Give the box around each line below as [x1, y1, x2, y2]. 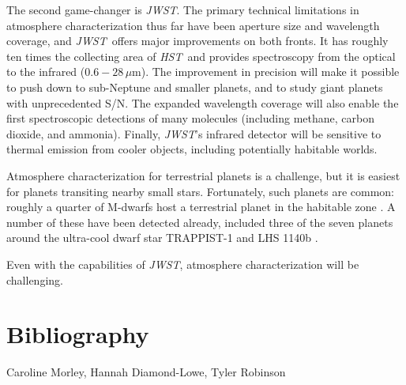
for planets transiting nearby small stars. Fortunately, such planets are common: [6, 183, 394, 199]
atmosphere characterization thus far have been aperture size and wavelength [6, 17, 380, 33]
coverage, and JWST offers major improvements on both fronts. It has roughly [6, 32, 389, 49]
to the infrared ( [6, 63, 85, 80]
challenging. [6, 271, 63, 288]
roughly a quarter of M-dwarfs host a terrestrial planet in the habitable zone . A [6, 198, 396, 215]
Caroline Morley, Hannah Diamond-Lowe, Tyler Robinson [6, 364, 286, 380]
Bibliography [6, 318, 149, 350]
